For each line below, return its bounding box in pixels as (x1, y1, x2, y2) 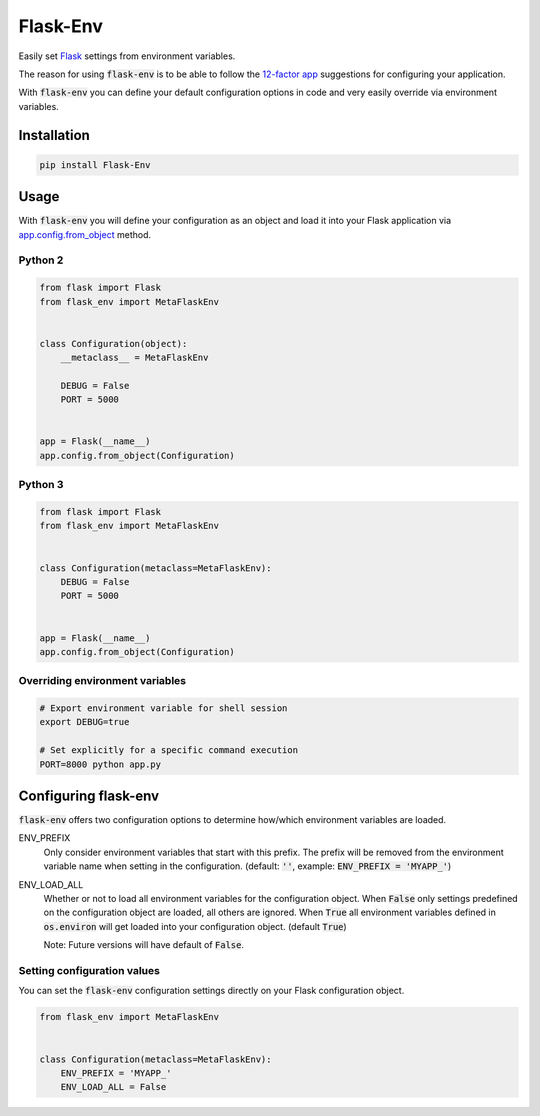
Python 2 (18, 253, 64, 267)
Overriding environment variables (18, 674, 187, 688)
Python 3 (18, 478, 64, 492)
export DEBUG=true (39, 716, 130, 728)
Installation (18, 126, 90, 144)
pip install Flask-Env (39, 159, 151, 170)
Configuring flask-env (18, 788, 160, 804)
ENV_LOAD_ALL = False (60, 1081, 167, 1093)
